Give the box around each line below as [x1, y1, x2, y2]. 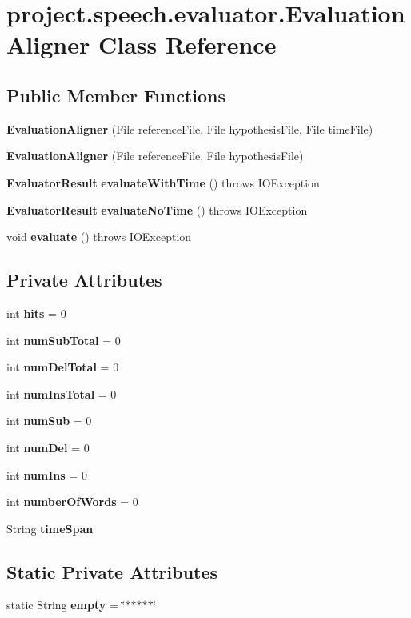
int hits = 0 [6, 304, 66, 321]
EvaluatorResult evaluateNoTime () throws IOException [6, 201, 308, 218]
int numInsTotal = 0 [6, 385, 117, 402]
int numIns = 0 [6, 466, 87, 483]
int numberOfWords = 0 [6, 493, 138, 510]
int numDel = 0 [6, 439, 90, 455]
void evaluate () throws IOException [6, 228, 192, 245]
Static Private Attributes [6, 559, 218, 584]
